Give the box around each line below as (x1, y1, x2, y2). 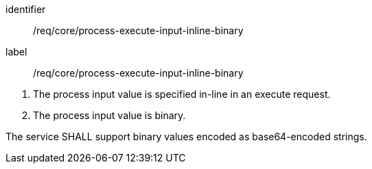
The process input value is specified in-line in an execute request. (33, 88, 331, 100)
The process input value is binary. (33, 109, 186, 121)
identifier (5, 3, 46, 15)
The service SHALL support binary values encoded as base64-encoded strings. (5, 131, 367, 142)
